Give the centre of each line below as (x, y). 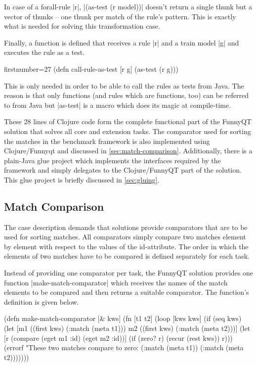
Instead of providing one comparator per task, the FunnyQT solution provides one (128, 273)
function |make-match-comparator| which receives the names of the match (116, 282)
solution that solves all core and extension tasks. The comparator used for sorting (128, 131)
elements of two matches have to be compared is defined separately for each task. (127, 256)
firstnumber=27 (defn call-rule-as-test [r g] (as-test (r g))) (91, 69)
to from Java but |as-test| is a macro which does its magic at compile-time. (118, 105)
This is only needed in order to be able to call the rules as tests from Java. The (124, 85)
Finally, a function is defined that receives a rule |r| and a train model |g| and (122, 42)
